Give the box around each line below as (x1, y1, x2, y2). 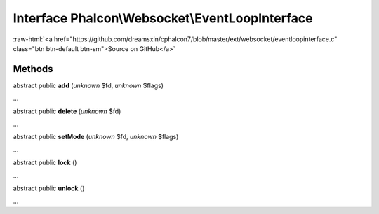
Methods (13, 63, 53, 75)
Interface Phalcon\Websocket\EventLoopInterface (13, 10, 313, 26)
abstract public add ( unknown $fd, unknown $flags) (13, 81, 164, 90)
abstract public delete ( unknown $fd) (13, 107, 121, 115)
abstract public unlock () (13, 184, 85, 192)
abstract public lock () (13, 158, 77, 167)
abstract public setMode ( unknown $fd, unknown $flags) (13, 133, 179, 141)
